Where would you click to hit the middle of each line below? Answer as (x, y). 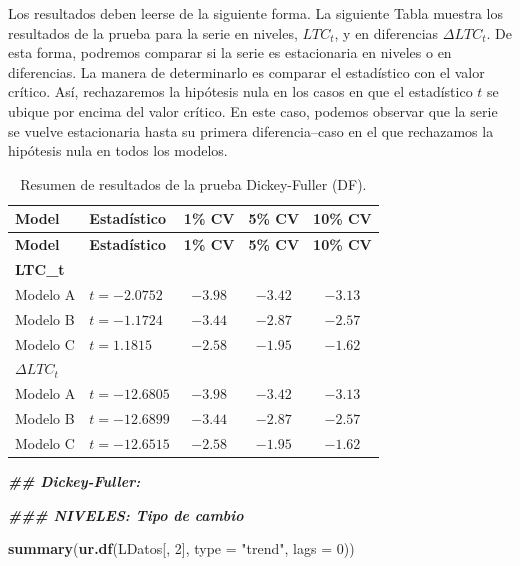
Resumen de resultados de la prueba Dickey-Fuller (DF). (193, 183)
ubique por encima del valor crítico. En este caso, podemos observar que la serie (253, 110)
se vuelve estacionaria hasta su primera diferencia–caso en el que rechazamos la (251, 130)
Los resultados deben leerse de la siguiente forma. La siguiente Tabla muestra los (255, 13)
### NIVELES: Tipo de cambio (126, 514)
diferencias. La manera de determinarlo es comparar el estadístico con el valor (246, 71)
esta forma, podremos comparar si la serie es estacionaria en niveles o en (230, 52)
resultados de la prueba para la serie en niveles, (153, 32)
